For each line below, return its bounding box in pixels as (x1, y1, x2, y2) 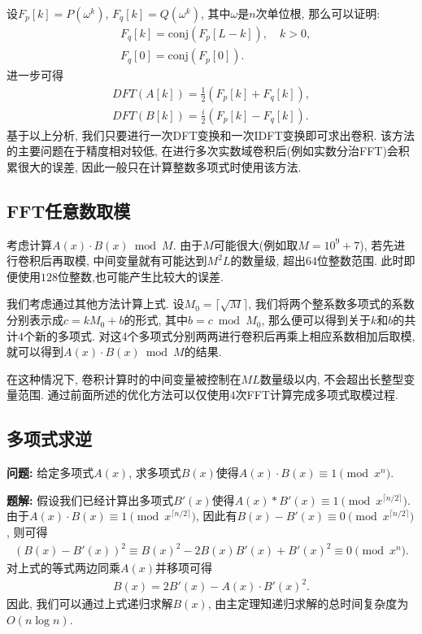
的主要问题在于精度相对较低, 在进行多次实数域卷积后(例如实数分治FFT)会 (7, 142, 398, 159)
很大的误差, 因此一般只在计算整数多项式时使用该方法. (17, 158, 302, 175)
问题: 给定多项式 (7, 464, 94, 481)
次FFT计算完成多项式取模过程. (235, 386, 398, 403)
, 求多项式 (128, 464, 181, 481)
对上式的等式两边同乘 (7, 559, 120, 576)
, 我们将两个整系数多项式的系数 (248, 295, 415, 312)
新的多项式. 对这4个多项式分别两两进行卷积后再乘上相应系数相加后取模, (34, 327, 415, 344)
